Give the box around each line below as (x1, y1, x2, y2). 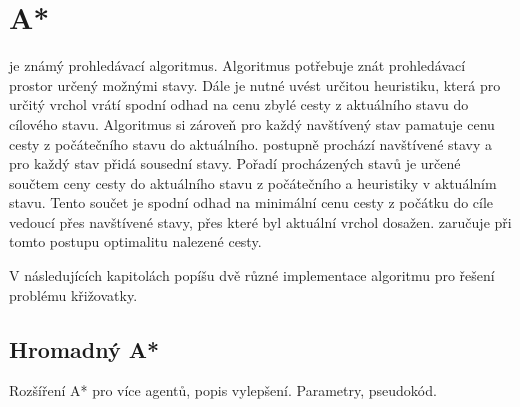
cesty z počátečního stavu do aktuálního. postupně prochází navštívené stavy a (9, 133, 493, 154)
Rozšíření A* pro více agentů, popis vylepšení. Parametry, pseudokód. (9, 380, 437, 401)
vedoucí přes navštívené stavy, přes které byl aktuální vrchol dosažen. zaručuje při (9, 211, 512, 232)
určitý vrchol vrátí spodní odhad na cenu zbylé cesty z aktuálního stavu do (9, 94, 469, 115)
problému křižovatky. (9, 284, 138, 305)
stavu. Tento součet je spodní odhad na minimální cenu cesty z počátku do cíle (9, 192, 494, 213)
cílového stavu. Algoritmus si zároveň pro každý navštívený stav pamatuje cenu (9, 113, 495, 134)
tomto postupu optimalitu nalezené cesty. (9, 231, 262, 252)
